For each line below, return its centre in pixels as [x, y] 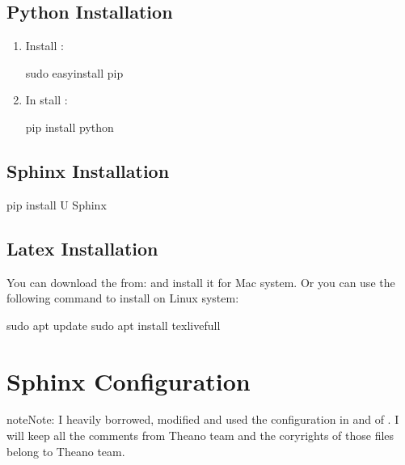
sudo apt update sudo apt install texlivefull [114, 325]
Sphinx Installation [88, 170]
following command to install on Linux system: [123, 298]
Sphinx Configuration [129, 380]
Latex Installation [82, 248]
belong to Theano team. [66, 451]
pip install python [70, 127]
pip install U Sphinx [57, 204]
